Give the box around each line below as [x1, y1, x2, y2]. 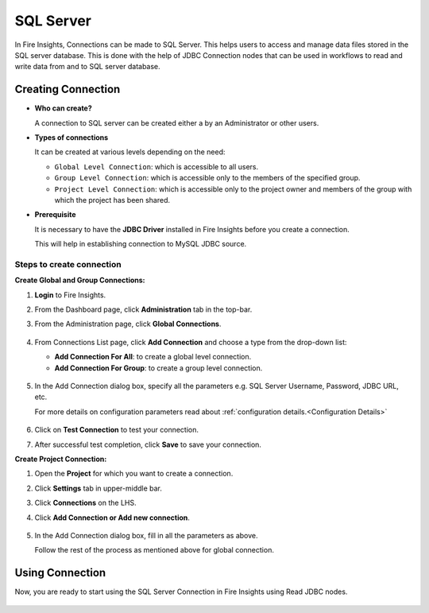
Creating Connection [14, 83, 121, 96]
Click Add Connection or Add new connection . [34, 513, 191, 522]
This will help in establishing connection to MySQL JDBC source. [34, 239, 247, 249]
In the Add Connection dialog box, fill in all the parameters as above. [34, 530, 258, 540]
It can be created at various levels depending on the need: [34, 147, 226, 157]
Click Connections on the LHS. [34, 498, 137, 508]
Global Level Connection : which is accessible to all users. [54, 161, 259, 171]
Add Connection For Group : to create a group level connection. [54, 363, 263, 373]
